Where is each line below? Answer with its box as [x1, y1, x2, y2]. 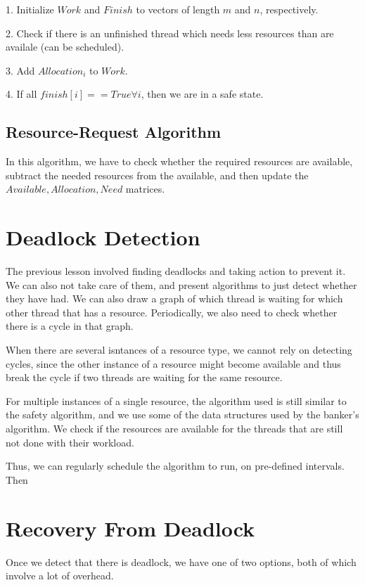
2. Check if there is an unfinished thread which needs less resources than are [6, 25, 334, 40]
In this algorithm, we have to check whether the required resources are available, [6, 154, 353, 169]
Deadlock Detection [6, 223, 200, 252]
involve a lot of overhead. [6, 568, 114, 583]
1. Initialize [6, 2, 54, 16]
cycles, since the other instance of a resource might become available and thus [6, 356, 341, 371]
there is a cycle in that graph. [6, 319, 134, 333]
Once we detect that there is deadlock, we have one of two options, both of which [6, 554, 357, 569]
